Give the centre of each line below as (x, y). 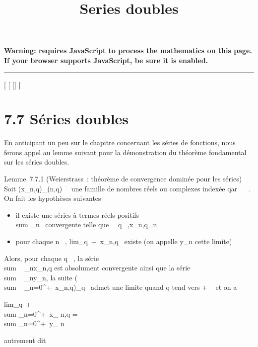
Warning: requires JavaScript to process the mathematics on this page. (128, 50)
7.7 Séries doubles (66, 119)
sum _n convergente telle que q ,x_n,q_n (86, 224)
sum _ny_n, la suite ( (41, 277)
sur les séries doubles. (37, 162)
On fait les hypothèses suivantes (53, 198)
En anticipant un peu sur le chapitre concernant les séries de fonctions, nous (120, 142)
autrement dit (25, 340)
